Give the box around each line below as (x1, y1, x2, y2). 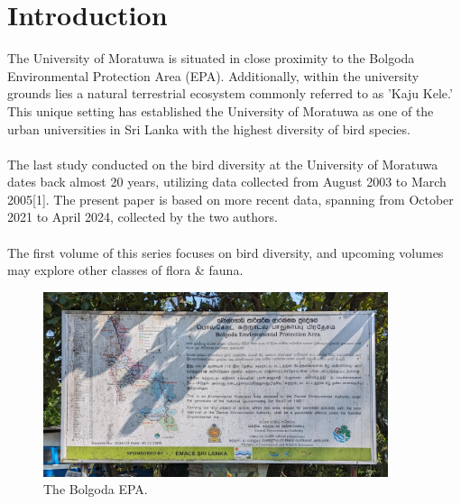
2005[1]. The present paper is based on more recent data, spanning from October (7, 189, 454, 208)
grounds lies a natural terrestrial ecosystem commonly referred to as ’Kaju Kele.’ (7, 84, 453, 103)
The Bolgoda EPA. (43, 480, 148, 499)
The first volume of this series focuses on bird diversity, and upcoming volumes (7, 243, 444, 261)
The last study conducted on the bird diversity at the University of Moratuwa (7, 154, 438, 173)
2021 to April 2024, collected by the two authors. (7, 207, 278, 226)
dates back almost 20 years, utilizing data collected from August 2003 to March (7, 172, 447, 191)
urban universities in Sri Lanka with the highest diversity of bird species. (7, 119, 410, 138)
